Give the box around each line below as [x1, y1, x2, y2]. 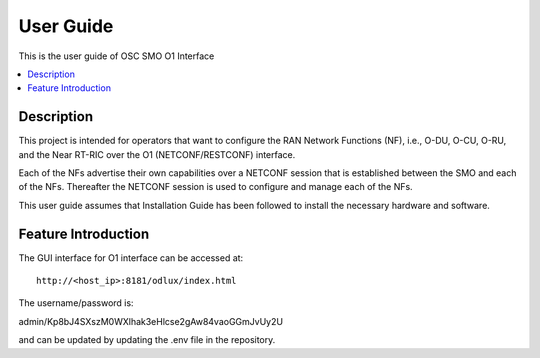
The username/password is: [18, 297, 134, 309]
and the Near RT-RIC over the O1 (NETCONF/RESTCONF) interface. [18, 148, 296, 160]
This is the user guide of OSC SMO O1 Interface [18, 50, 215, 62]
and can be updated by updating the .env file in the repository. [18, 334, 276, 346]
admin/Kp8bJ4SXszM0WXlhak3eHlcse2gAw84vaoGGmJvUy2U [18, 315, 284, 327]
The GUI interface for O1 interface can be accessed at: [18, 251, 244, 264]
